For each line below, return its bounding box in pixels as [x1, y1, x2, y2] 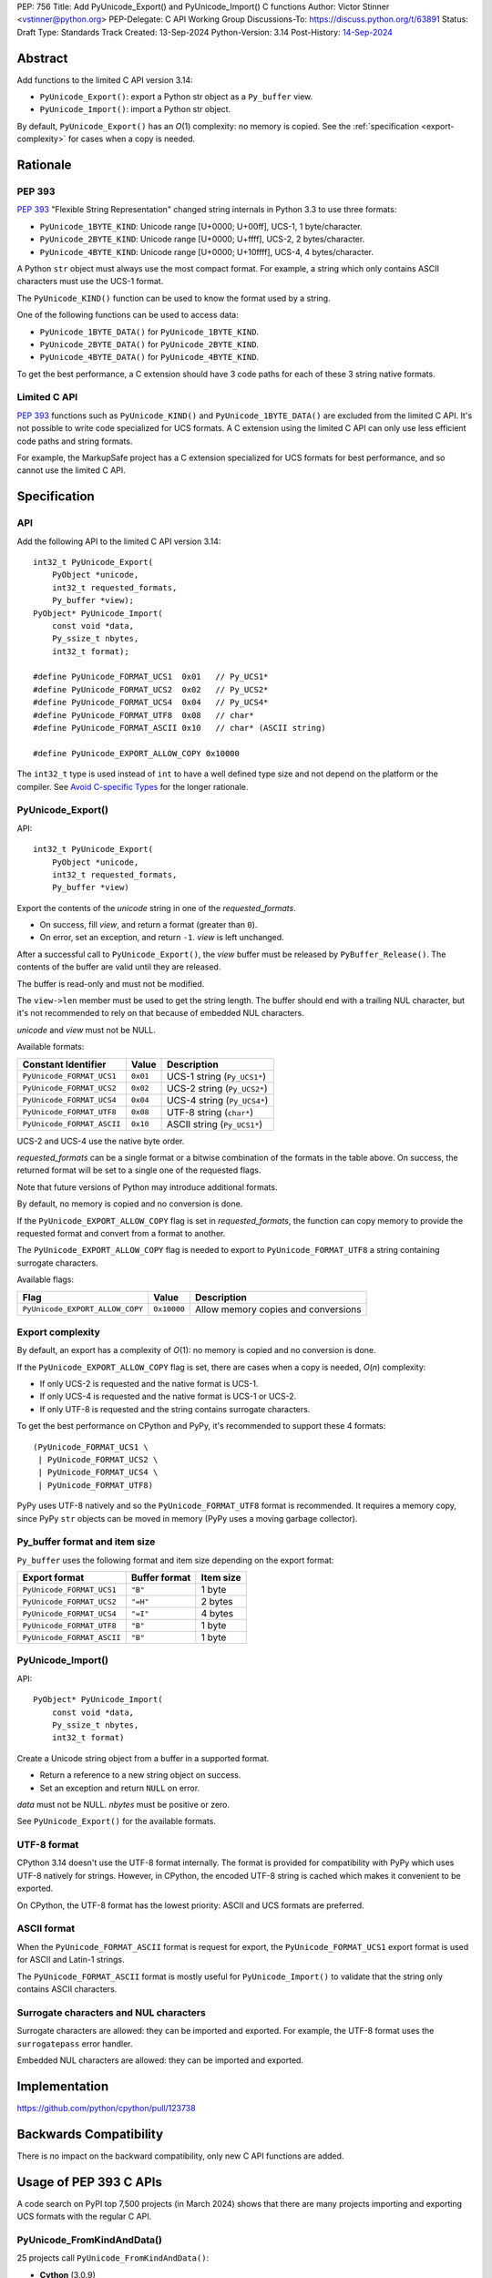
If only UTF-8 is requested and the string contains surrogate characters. [39, 1403, 311, 1414]
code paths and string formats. [16, 436, 133, 446]
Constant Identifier [22, 1058, 107, 1071]
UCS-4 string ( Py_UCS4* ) [166, 1093, 269, 1106]
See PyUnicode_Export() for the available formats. [16, 1816, 216, 1827]
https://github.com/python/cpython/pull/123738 [16, 2102, 196, 2113]
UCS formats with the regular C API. [16, 2211, 152, 2222]
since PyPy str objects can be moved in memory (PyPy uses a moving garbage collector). [16, 1513, 358, 1524]
